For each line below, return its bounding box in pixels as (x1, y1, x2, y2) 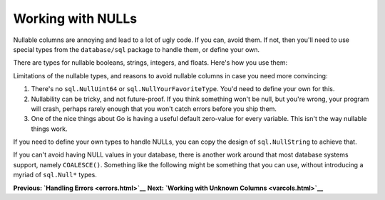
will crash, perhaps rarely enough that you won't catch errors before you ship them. (31, 104, 277, 113)
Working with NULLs (13, 11, 138, 26)
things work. (31, 125, 68, 133)
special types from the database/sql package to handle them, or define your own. (13, 45, 260, 53)
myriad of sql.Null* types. (13, 171, 98, 179)
